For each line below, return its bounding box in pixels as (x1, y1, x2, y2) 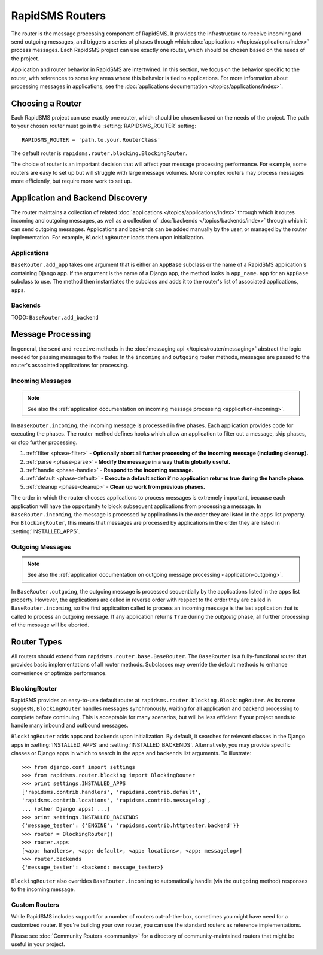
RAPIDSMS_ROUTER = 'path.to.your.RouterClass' (22, 136, 161, 143)
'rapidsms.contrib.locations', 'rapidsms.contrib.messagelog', (22, 797, 211, 804)
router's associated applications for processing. (11, 362, 129, 369)
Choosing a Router (11, 98, 82, 108)
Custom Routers (11, 901, 60, 909)
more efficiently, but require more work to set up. (11, 177, 132, 185)
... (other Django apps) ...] (22, 805, 111, 812)
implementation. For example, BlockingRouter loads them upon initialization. (11, 234, 205, 241)
